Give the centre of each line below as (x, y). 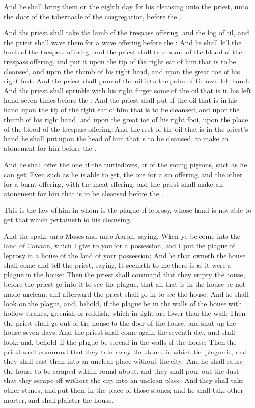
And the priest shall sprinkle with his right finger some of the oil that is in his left (127, 90)
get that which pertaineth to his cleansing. (68, 219)
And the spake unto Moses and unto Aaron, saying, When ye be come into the (122, 236)
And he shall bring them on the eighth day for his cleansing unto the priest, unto (126, 6)
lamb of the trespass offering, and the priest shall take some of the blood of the (123, 52)
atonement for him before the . (50, 148)
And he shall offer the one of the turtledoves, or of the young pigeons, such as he (126, 164)
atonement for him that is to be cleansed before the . (84, 193)
